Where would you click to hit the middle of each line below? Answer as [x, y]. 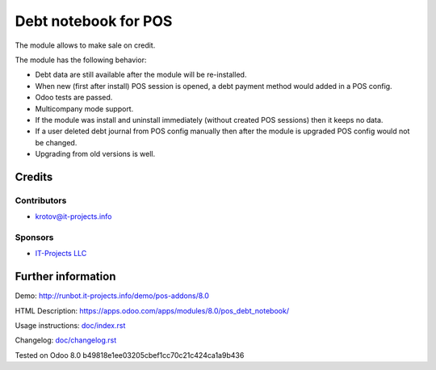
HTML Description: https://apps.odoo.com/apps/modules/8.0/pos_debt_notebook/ [152, 310]
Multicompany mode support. [84, 108]
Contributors [41, 200]
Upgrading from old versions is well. [95, 154]
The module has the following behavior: [81, 60]
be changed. [56, 142]
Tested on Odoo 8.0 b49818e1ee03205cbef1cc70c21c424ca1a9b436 [130, 355]
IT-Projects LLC [61, 254]
